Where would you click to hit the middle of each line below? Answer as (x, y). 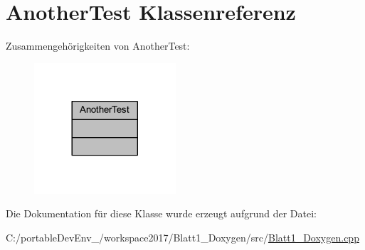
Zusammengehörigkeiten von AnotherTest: (98, 46)
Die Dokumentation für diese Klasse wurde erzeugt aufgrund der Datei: (161, 213)
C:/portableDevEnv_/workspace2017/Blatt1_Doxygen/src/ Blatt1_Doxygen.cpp (182, 237)
